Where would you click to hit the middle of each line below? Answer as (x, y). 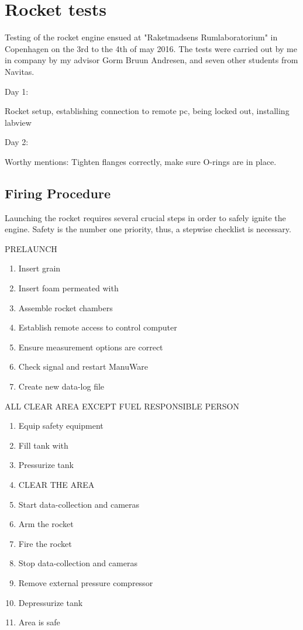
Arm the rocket (46, 524)
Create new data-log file (61, 386)
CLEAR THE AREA (56, 484)
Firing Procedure (58, 193)
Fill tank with (43, 445)
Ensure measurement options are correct (91, 347)
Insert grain (39, 268)
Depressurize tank (51, 602)
